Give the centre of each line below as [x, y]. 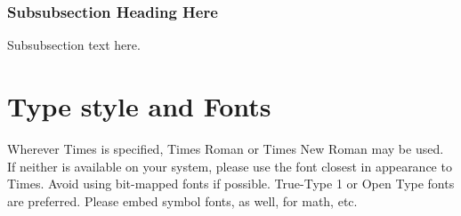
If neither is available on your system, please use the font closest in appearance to [230, 166]
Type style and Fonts [139, 106]
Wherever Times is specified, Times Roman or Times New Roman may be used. [226, 148]
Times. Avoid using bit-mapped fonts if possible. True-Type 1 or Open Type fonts [231, 184]
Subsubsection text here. [74, 45]
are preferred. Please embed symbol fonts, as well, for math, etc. [182, 200]
